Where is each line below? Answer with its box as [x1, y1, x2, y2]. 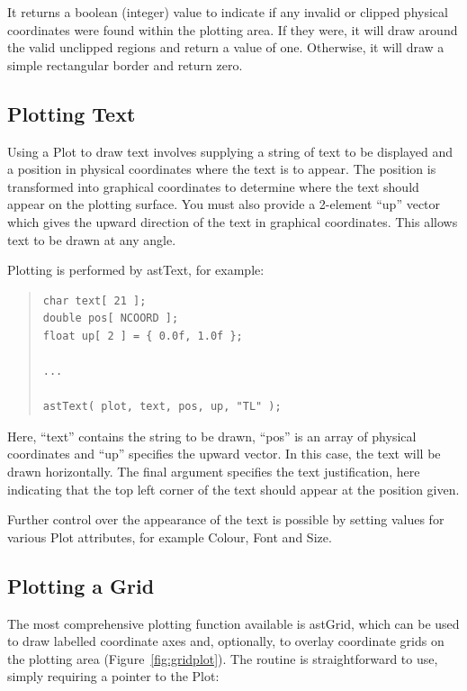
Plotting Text [7, 99, 136, 127]
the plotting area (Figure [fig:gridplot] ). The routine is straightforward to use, [7, 649, 438, 668]
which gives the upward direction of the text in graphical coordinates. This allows [7, 212, 458, 231]
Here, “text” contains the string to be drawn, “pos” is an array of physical [7, 426, 417, 445]
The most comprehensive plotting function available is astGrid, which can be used [7, 614, 460, 632]
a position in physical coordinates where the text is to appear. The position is [7, 159, 436, 178]
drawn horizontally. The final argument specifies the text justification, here [7, 462, 420, 481]
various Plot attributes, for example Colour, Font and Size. [7, 527, 332, 546]
